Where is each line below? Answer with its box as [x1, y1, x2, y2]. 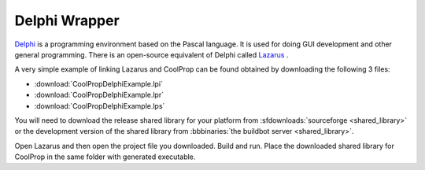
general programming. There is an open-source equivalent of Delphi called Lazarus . [14, 50, 289, 59]
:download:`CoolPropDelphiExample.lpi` [34, 79, 163, 88]
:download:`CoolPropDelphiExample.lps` [34, 101, 165, 110]
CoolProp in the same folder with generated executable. [14, 152, 196, 161]
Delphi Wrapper [14, 12, 120, 29]
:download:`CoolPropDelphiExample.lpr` [34, 91, 164, 100]
